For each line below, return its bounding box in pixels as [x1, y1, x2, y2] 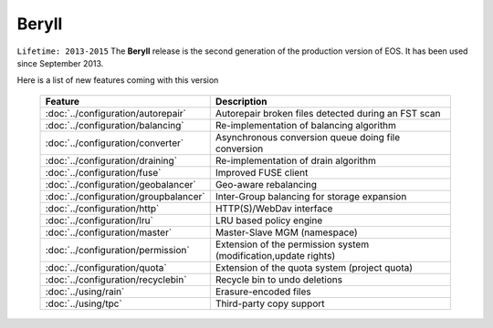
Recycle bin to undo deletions [215, 273, 342, 286]
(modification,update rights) [215, 249, 336, 261]
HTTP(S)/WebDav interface [215, 201, 333, 214]
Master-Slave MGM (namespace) [215, 226, 358, 239]
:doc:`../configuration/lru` [45, 214, 154, 227]
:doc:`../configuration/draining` [45, 154, 178, 167]
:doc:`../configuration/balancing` [45, 118, 184, 131]
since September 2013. [16, 57, 104, 68]
